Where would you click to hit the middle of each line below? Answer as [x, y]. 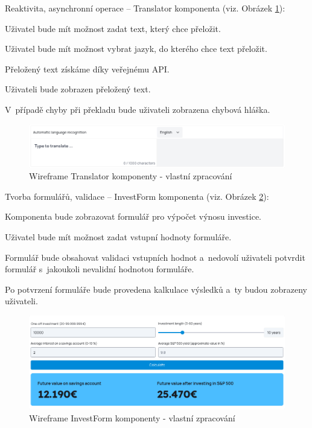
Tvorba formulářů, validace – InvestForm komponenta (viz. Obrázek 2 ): [137, 196]
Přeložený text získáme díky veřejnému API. [87, 69]
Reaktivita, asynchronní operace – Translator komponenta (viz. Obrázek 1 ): [145, 8]
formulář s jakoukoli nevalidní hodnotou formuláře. [100, 269]
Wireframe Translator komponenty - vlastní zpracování [131, 176]
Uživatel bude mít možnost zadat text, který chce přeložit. [113, 28]
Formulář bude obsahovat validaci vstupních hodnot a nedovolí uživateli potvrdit [155, 257]
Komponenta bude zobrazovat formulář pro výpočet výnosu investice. [133, 216]
